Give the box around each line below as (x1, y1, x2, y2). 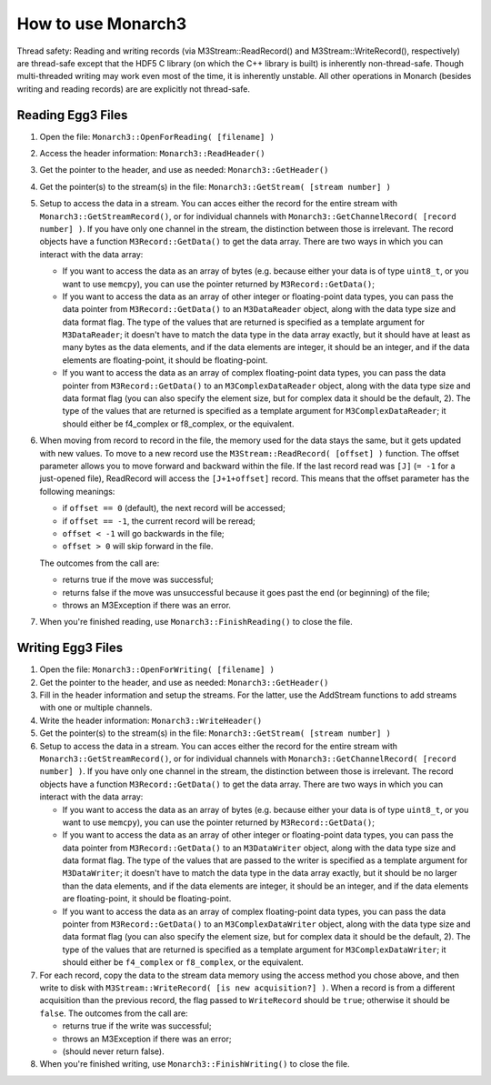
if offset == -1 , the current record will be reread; (62, 515, 256, 527)
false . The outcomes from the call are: (39, 1008, 188, 1019)
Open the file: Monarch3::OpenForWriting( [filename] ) (39, 664, 275, 675)
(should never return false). (62, 1046, 165, 1057)
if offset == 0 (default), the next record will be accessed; (62, 503, 286, 514)
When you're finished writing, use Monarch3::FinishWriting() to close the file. (39, 1059, 350, 1070)
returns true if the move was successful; (62, 574, 214, 586)
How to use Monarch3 (16, 14, 186, 34)
